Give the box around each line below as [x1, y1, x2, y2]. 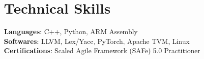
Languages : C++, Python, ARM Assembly [4, 26, 138, 37]
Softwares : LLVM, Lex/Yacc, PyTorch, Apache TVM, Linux [4, 36, 190, 46]
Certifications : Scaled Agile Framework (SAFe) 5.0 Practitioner [4, 45, 201, 56]
